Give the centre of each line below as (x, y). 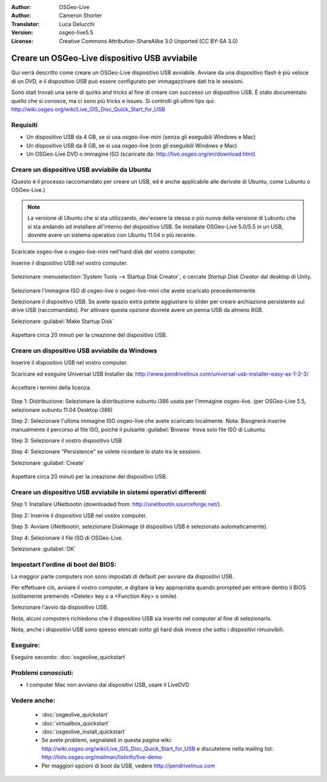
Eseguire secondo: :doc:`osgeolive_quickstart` (69, 657)
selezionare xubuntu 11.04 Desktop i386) (62, 409)
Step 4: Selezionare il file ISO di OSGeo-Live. (67, 538)
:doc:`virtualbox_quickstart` (76, 723)
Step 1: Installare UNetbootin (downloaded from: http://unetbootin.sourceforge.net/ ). (116, 504)
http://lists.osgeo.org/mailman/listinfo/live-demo (102, 757)
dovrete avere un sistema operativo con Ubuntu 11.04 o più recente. (112, 235)
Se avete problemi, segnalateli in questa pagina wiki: (107, 740)
